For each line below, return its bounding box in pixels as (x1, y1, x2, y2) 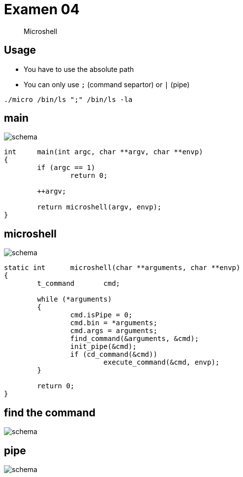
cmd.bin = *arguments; (70, 319, 157, 327)
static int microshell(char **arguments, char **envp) (4, 264, 241, 272)
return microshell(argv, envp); (37, 203, 162, 211)
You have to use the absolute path (24, 65, 134, 73)
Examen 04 (4, 1, 80, 18)
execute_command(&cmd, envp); (103, 358, 220, 367)
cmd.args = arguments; (70, 327, 157, 335)
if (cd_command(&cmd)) (70, 350, 157, 359)
